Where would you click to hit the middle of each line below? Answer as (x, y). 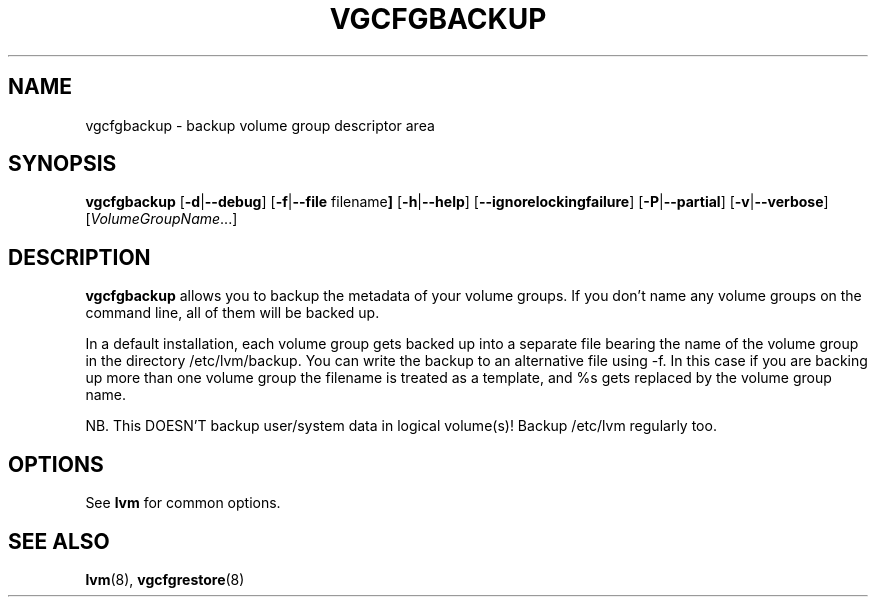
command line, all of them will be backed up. (232, 313)
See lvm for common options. (183, 503)
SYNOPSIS (62, 164)
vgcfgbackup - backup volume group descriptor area (260, 125)
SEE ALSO (59, 541)
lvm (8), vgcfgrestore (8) (165, 579)
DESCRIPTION (79, 257)
